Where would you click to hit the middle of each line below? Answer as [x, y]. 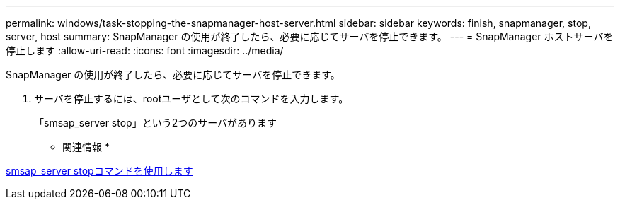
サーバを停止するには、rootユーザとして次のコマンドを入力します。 [191, 99]
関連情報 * [86, 147]
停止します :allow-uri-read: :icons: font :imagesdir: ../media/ [145, 51]
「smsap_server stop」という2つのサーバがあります [156, 123]
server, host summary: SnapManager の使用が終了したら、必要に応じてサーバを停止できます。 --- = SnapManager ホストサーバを [310, 36]
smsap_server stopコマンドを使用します [99, 171]
